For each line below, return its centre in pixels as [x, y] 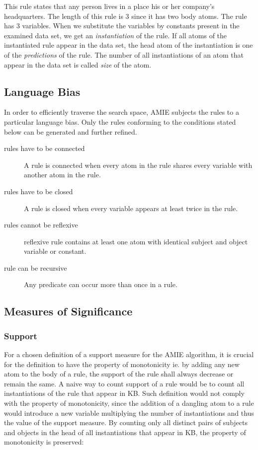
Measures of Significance [68, 311]
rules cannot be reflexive [41, 225]
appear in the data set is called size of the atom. [78, 64]
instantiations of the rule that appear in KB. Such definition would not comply [124, 393]
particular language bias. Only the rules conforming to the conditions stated [120, 121]
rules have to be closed [39, 191]
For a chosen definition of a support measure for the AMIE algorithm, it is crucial [129, 354]
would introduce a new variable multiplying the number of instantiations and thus [129, 412]
